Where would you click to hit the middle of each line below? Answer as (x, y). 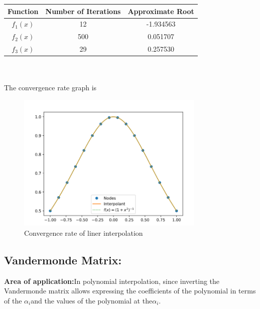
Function (23, 11)
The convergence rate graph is (50, 88)
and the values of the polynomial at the (92, 300)
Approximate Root (161, 11)
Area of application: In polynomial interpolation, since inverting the (112, 281)
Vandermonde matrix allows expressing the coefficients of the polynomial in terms (130, 291)
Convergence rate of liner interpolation (84, 233)
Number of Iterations (83, 11)
